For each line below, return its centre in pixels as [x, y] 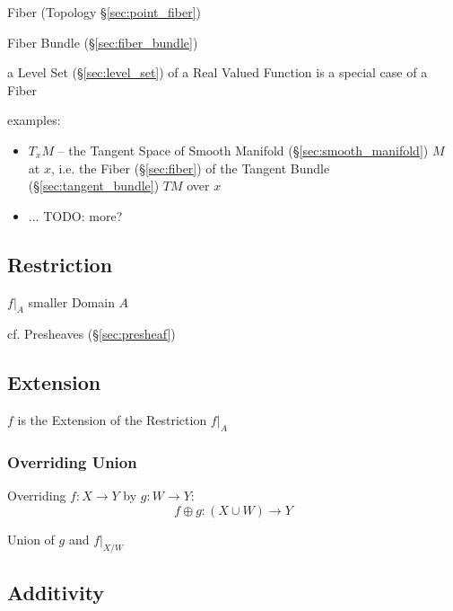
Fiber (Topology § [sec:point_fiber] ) [105, 12]
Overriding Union [72, 461]
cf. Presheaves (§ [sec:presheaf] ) [91, 334]
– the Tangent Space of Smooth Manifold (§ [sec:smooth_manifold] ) [243, 150]
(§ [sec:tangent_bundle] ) [94, 186]
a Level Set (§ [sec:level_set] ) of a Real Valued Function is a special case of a [218, 72]
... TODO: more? [75, 215]
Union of [31, 539]
